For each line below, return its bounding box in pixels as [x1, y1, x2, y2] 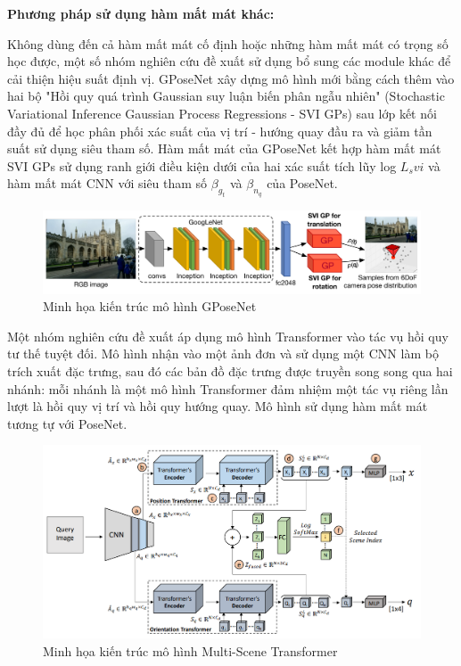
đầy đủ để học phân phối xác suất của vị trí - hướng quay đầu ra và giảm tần [7, 121, 432, 140]
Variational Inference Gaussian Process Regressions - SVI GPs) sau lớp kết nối [7, 103, 437, 122]
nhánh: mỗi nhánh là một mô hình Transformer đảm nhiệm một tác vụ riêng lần [7, 379, 449, 398]
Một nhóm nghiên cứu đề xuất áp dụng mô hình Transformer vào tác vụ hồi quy [7, 326, 449, 345]
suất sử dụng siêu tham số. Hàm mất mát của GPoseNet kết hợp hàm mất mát [7, 139, 441, 158]
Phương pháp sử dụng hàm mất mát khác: [7, 4, 275, 22]
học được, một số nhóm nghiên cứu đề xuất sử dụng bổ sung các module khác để [7, 52, 451, 70]
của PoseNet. [267, 174, 338, 193]
